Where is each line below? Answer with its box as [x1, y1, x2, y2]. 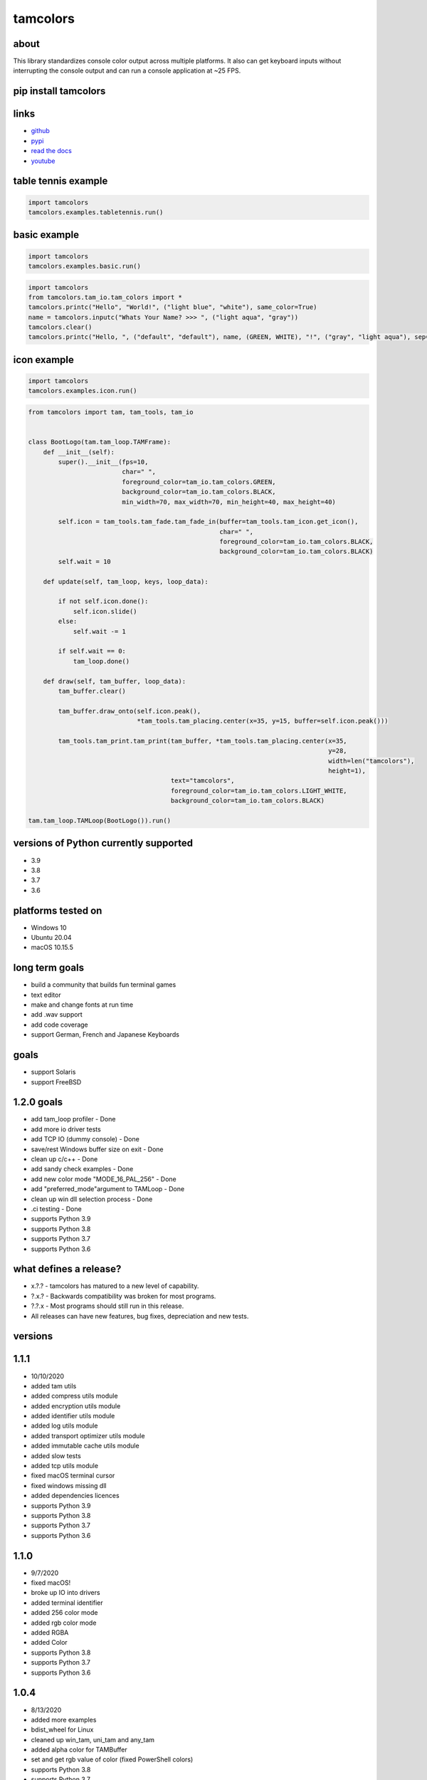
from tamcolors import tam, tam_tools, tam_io [28, 408, 194, 417]
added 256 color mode [31, 1608, 98, 1617]
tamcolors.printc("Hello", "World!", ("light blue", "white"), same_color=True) [28, 303, 317, 311]
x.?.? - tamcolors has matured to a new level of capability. [31, 1282, 199, 1290]
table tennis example [13, 175, 108, 187]
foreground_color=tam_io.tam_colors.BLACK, [219, 538, 374, 546]
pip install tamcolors [13, 85, 106, 98]
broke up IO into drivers [31, 1588, 100, 1597]
